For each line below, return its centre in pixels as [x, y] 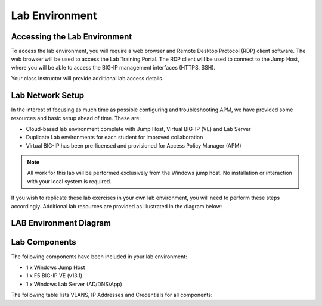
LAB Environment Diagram [61, 223]
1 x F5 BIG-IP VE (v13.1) [54, 276]
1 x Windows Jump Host [55, 267]
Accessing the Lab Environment [72, 37]
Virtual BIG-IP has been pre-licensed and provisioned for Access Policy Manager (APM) [134, 145]
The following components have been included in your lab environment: [99, 257]
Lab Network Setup [48, 96]
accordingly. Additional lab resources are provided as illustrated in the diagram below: [117, 206]
